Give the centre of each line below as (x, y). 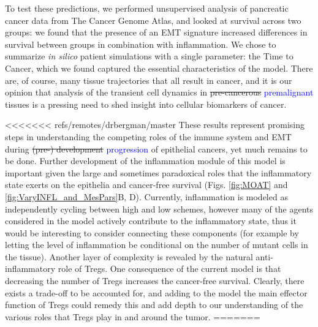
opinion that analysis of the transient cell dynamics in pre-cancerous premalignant (159, 92)
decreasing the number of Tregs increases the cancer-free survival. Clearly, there (155, 281)
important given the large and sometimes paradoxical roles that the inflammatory (158, 172)
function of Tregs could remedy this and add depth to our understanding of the (154, 305)
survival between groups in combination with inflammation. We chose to (141, 44)
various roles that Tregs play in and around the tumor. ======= (133, 316)
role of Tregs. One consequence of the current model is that (169, 269)
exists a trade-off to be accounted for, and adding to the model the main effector (156, 292)
